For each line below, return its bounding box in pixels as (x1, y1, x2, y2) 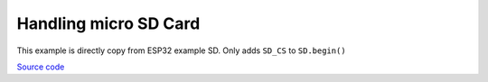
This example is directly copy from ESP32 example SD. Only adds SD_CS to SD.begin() (16, 45, 347, 56)
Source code (16, 61, 65, 72)
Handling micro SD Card (16, 14, 201, 33)
